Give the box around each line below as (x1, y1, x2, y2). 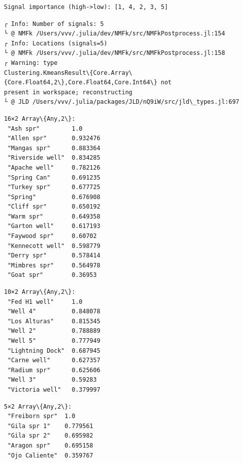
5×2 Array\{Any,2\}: (4, 403, 72, 410)
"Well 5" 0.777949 (7, 337, 101, 344)
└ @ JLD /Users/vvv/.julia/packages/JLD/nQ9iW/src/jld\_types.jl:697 (4, 98, 240, 106)
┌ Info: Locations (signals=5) (4, 39, 108, 47)
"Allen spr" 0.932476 (7, 135, 101, 142)
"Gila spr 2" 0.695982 (7, 432, 93, 440)
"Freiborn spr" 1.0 (7, 413, 76, 420)
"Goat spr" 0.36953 (7, 271, 97, 279)
